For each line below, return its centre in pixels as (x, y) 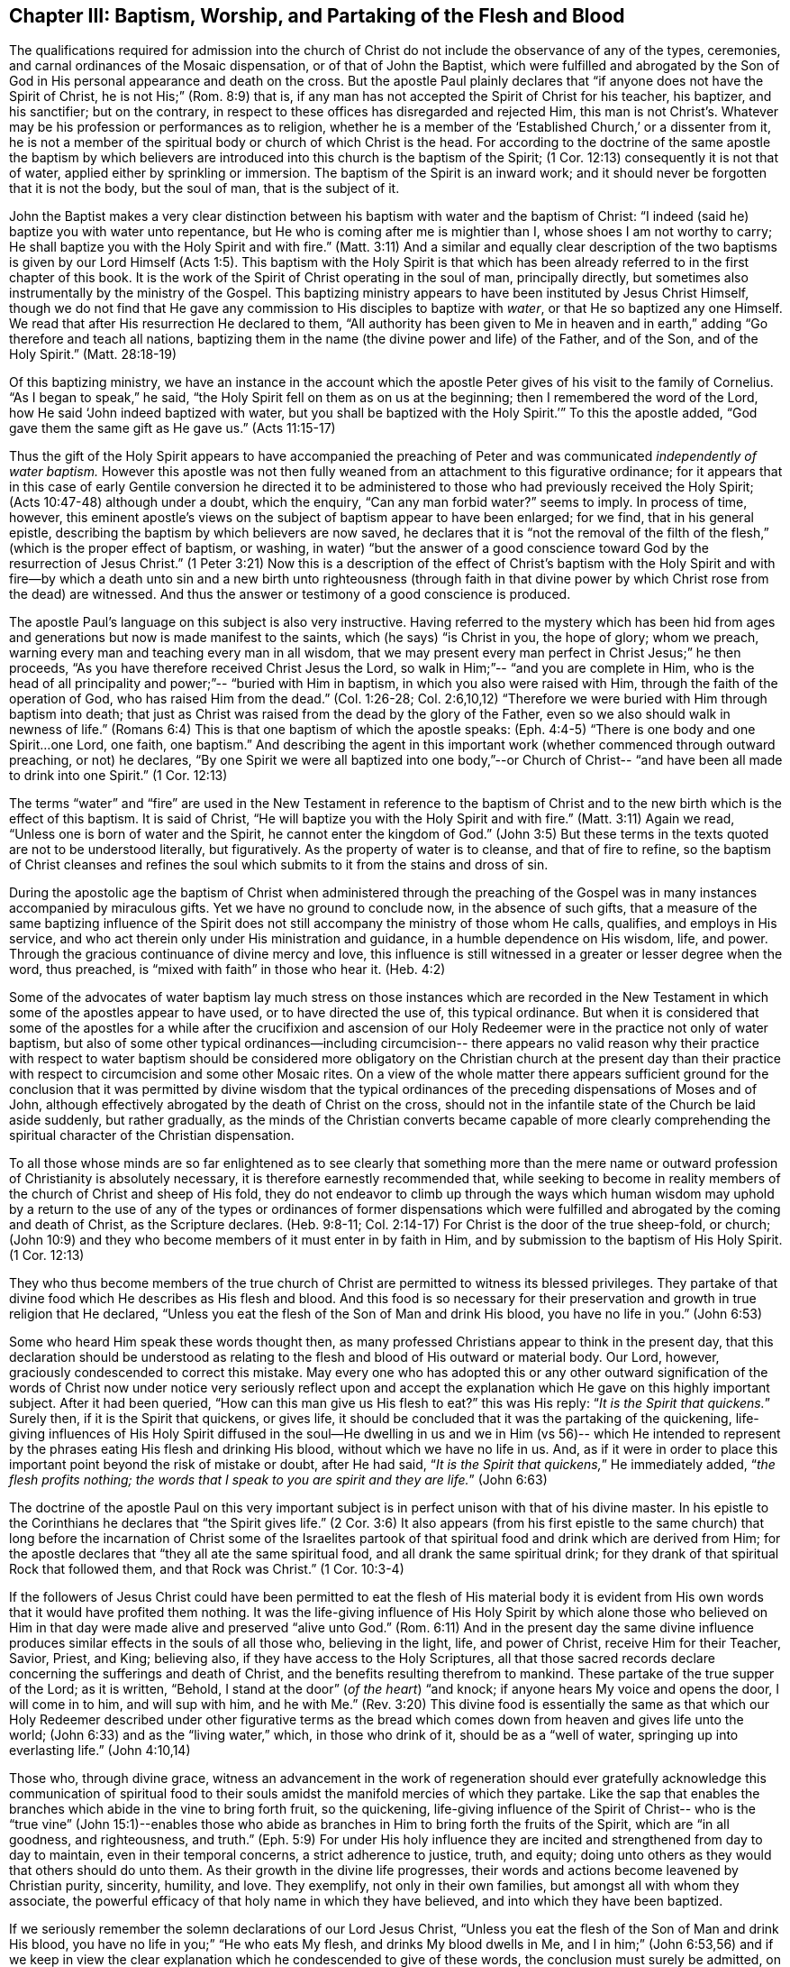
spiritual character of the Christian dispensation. (152, 1135)
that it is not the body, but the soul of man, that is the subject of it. (204, 188)
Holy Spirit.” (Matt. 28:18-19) (93, 354)
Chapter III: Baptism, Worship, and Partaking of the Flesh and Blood (317, 16)
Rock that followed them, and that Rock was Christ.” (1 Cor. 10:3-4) (207, 1569)
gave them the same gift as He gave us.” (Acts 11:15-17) (173, 428)
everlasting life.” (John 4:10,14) (100, 1751)
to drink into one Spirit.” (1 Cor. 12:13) (118, 776)
